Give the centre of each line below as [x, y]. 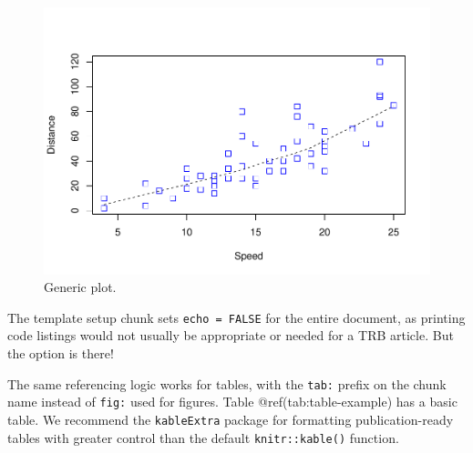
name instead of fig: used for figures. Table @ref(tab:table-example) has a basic [232, 402]
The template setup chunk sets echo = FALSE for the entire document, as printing [236, 317]
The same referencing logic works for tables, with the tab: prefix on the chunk [227, 383]
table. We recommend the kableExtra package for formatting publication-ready [231, 419]
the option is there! [61, 352]
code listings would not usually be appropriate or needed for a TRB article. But [231, 335]
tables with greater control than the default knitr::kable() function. [203, 437]
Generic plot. [80, 287]
